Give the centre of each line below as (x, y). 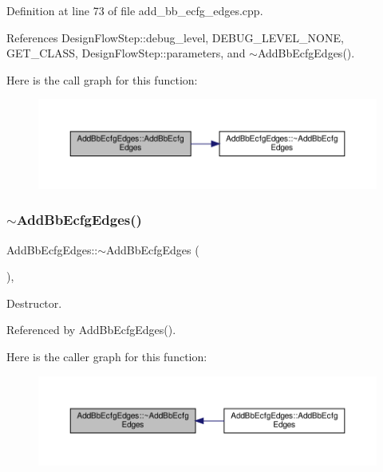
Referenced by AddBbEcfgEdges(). (91, 330)
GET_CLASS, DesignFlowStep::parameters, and (126, 53)
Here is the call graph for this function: (102, 79)
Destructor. (34, 303)
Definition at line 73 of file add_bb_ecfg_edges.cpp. (135, 10)
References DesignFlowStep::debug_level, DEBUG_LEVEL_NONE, (175, 37)
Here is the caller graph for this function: (107, 356)
